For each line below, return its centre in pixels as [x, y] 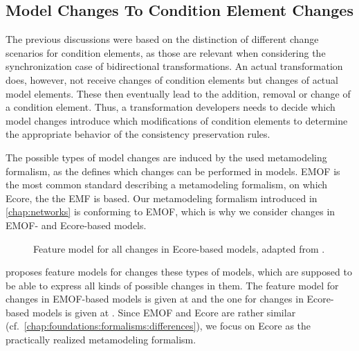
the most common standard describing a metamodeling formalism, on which [167, 184]
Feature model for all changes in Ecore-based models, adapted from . [179, 248]
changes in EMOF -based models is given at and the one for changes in [155, 299]
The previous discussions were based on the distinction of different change [162, 39]
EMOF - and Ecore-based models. [76, 225]
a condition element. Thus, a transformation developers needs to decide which [171, 107]
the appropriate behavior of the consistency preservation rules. [138, 134]
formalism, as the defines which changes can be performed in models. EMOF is [173, 171]
